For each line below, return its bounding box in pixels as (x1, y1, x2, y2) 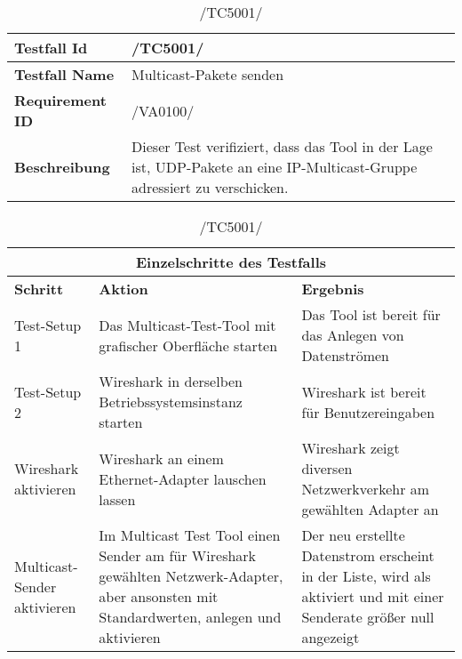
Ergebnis (301, 278, 364, 299)
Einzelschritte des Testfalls (135, 252, 327, 272)
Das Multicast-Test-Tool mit (99, 314, 276, 335)
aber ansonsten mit (99, 586, 219, 607)
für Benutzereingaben (301, 401, 435, 422)
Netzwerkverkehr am (301, 478, 430, 499)
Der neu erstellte (301, 525, 405, 545)
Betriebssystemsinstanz (99, 391, 243, 412)
